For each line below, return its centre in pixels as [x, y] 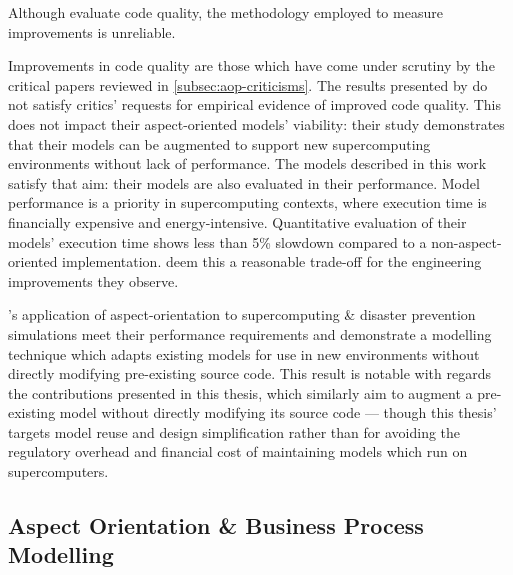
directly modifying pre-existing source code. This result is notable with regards [249, 373]
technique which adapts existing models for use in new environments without [244, 353]
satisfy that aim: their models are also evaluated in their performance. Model [244, 182]
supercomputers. [58, 471]
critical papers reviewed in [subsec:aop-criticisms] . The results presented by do [248, 84]
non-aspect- [466, 241]
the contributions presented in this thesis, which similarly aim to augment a [240, 392]
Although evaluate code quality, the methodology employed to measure [225, 12]
